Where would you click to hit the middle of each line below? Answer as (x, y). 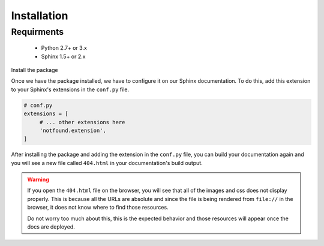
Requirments (37, 32)
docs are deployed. (51, 227)
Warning (38, 179)
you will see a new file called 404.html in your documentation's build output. (107, 163)
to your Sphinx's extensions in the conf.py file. (70, 89)
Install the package (34, 70)
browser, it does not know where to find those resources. (98, 208)
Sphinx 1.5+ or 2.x (63, 56)
